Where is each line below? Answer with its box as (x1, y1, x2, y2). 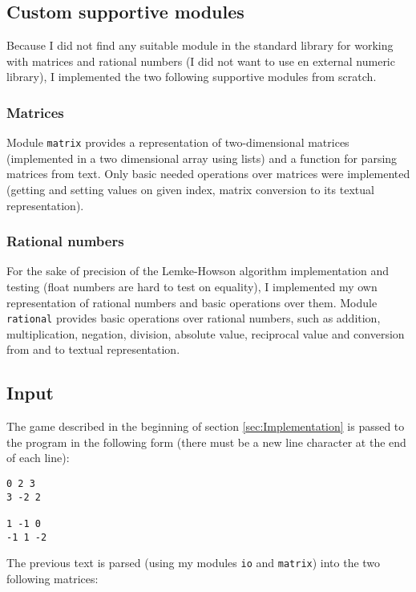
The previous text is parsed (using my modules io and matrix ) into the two (6, 554, 381, 571)
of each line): (6, 449, 70, 466)
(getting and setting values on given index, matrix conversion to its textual (6, 181, 374, 198)
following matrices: (6, 570, 99, 586)
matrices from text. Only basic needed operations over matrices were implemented (6, 165, 410, 182)
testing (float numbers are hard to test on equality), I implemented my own (6, 278, 378, 295)
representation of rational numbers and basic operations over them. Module (6, 294, 378, 310)
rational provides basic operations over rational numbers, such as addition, (6, 310, 381, 326)
